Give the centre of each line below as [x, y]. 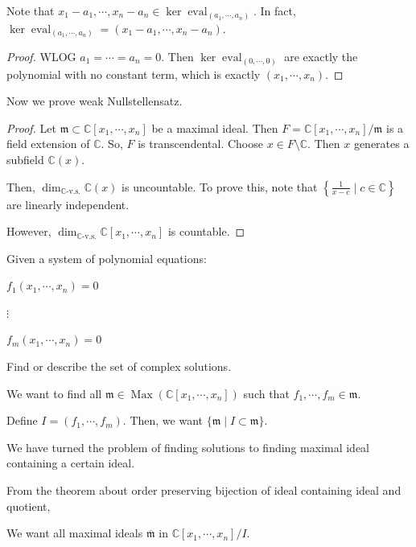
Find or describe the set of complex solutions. [119, 366]
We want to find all [54, 393]
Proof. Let [31, 127]
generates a [381, 144]
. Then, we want [163, 420]
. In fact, [275, 10]
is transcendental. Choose [200, 144]
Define [22, 420]
